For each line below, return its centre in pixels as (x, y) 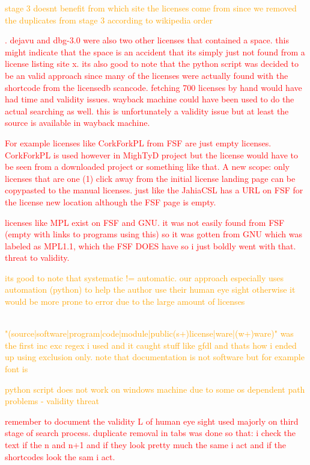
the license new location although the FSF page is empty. (111, 201)
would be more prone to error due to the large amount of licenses (125, 301)
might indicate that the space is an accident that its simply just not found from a (155, 51)
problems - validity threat (52, 401)
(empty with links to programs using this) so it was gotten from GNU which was (153, 234)
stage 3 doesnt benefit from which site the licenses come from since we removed (151, 8)
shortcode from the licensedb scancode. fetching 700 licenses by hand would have (153, 87)
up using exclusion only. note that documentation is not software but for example (155, 357)
